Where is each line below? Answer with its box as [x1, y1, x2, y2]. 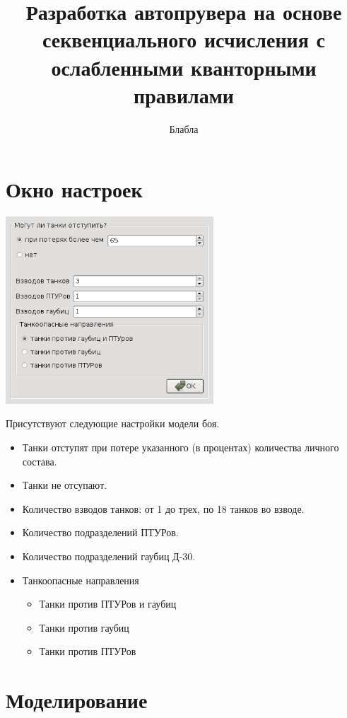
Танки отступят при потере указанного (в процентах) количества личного [22, 439, 339, 454]
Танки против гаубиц [39, 620, 129, 635]
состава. [22, 453, 57, 468]
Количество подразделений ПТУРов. [22, 525, 179, 540]
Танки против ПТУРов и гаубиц [39, 596, 177, 611]
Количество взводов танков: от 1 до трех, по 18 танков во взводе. [22, 501, 305, 516]
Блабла [169, 121, 199, 136]
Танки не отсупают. [22, 477, 107, 492]
